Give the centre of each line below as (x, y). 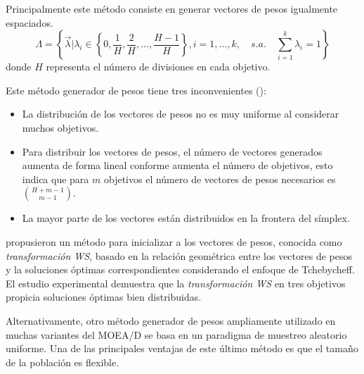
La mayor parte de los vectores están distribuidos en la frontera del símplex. (186, 218)
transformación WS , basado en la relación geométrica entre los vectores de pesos (179, 255)
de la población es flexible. (63, 362)
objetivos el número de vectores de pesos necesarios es (220, 179)
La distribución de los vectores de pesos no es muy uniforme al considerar (181, 114)
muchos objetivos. (60, 127)
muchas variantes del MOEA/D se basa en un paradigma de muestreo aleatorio (176, 334)
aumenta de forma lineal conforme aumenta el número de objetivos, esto (177, 165)
